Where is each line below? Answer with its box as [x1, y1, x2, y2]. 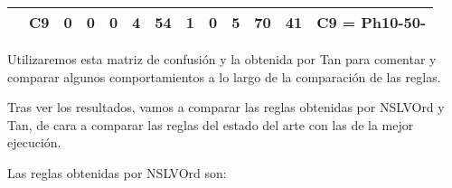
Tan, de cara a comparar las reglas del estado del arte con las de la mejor [7, 115, 414, 134]
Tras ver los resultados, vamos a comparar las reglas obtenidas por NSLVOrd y [7, 98, 445, 117]
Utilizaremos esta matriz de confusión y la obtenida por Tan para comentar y [7, 50, 437, 68]
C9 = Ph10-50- [316, 12, 427, 33]
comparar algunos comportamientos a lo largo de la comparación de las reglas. [7, 67, 441, 86]
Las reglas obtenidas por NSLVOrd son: [7, 163, 227, 182]
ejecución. [7, 133, 61, 152]
